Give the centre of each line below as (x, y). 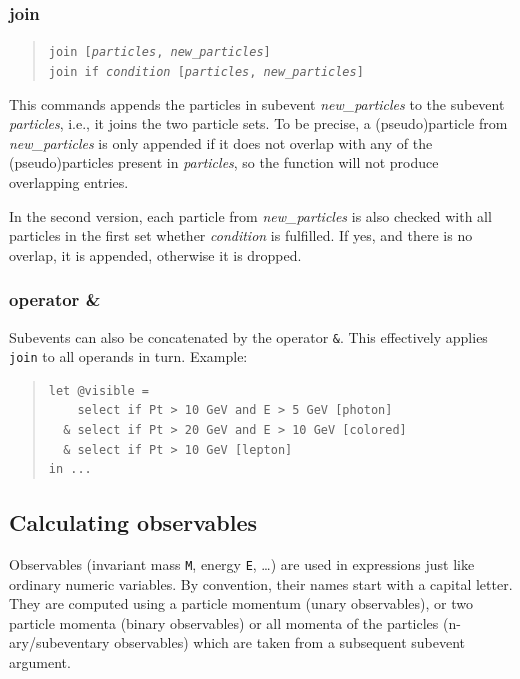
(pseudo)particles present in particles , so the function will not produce (224, 162)
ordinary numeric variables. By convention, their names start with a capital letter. (261, 583)
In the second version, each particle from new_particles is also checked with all (250, 215)
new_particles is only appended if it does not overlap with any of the (221, 142)
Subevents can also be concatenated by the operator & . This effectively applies (248, 336)
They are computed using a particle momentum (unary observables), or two (241, 603)
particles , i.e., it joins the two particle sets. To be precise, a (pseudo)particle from (258, 123)
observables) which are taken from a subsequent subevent (290, 642)
